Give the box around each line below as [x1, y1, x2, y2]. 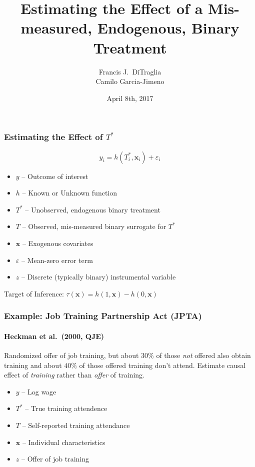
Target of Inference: [4, 288, 64, 298]
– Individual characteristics [22, 436, 105, 447]
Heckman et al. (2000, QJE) [4, 330, 104, 341]
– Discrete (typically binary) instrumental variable [21, 271, 176, 282]
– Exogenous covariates [22, 237, 93, 248]
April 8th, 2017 [106, 92, 153, 103]
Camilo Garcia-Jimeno [95, 76, 164, 86]
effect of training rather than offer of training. [4, 369, 144, 380]
